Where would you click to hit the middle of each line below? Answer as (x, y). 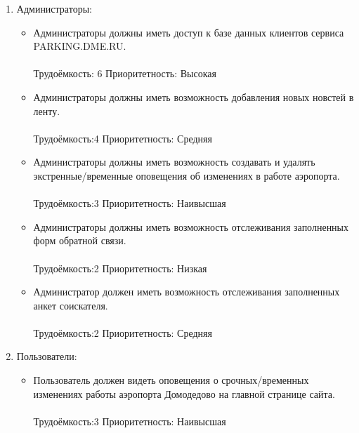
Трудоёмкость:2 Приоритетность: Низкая (120, 268)
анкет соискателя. (71, 305)
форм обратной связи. (80, 240)
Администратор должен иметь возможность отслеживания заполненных (187, 292)
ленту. (47, 111)
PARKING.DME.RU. (80, 46)
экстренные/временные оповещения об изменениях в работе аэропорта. (187, 175)
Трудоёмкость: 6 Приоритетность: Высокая (125, 73)
